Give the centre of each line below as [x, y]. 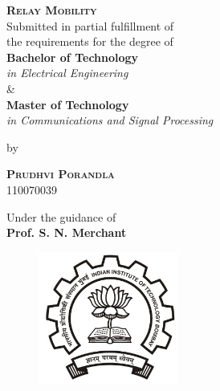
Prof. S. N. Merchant [67, 232]
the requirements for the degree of [90, 41]
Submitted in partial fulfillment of [90, 25]
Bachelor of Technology [73, 57]
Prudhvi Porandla [61, 174]
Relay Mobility [52, 10]
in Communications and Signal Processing [110, 120]
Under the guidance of [61, 216]
